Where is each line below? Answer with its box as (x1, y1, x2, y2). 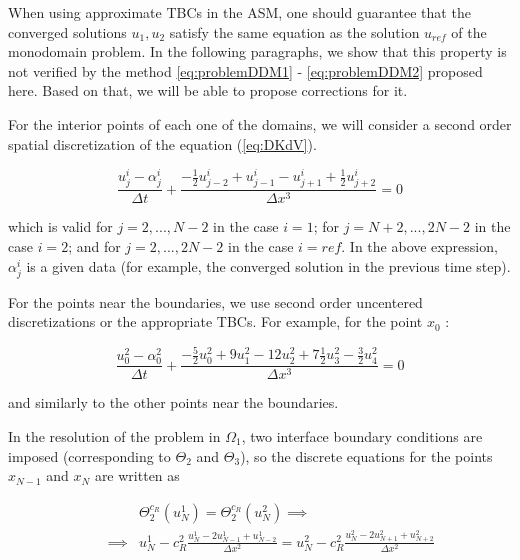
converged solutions (8, 21, 127, 42)
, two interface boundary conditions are (241, 425, 483, 446)
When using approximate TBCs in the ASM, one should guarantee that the (8, 2, 471, 22)
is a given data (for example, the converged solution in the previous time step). (26, 255, 511, 276)
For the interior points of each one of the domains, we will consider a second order (8, 113, 512, 134)
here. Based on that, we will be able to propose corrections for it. (8, 80, 408, 101)
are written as (94, 465, 180, 486)
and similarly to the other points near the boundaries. (8, 392, 339, 413)
